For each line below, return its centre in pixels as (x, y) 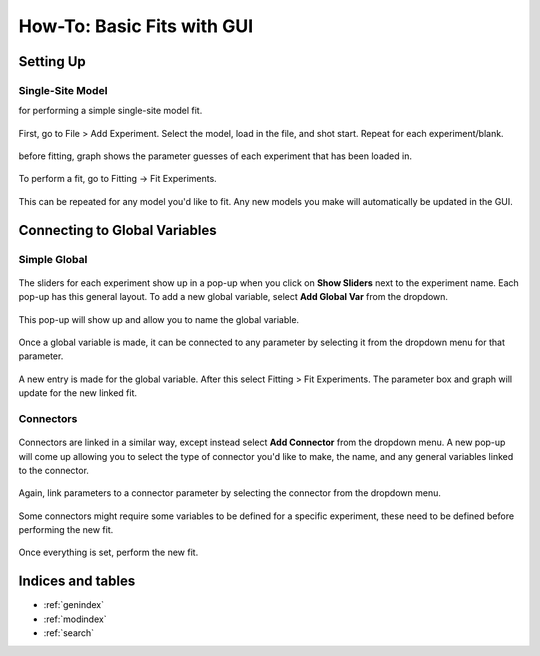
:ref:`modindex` (75, 619)
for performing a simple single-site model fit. (110, 111)
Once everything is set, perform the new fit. (108, 552)
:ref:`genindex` (74, 605)
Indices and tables (77, 581)
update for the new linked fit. (78, 393)
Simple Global (53, 259)
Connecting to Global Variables (117, 230)
